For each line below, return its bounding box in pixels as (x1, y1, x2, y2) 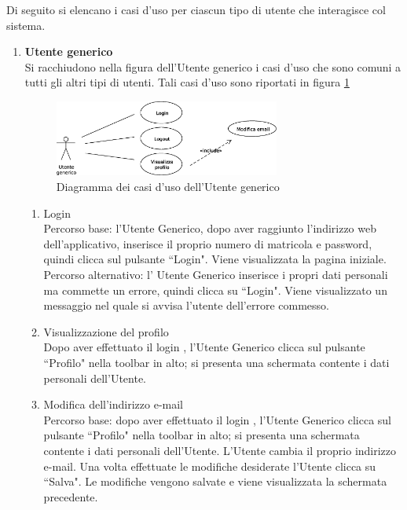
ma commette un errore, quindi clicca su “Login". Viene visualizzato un (43, 281, 387, 298)
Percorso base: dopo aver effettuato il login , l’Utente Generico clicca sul (43, 411, 392, 427)
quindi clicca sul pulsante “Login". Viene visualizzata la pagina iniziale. (43, 251, 387, 267)
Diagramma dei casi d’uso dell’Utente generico (56, 178, 280, 195)
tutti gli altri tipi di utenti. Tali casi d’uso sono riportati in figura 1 (24, 74, 350, 90)
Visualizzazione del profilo (43, 323, 169, 339)
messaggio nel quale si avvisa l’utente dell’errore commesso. (43, 297, 329, 314)
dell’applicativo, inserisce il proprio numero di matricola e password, (43, 235, 372, 251)
